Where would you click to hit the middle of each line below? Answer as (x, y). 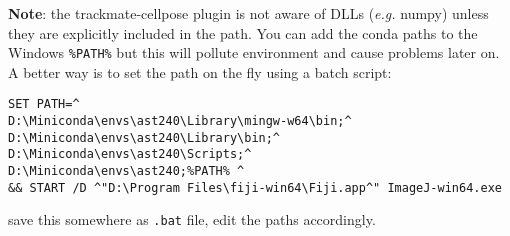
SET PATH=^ (44, 104)
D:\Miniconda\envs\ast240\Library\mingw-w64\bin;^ (180, 121)
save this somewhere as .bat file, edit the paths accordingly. (192, 219)
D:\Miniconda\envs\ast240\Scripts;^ (130, 154)
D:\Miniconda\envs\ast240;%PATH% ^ (126, 171)
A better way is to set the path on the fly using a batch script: (200, 71)
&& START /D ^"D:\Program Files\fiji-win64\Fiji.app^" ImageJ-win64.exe (255, 187)
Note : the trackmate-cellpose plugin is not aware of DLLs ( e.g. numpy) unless (248, 13)
